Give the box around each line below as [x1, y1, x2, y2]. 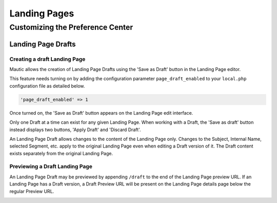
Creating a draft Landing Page [9, 56, 86, 63]
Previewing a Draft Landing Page [9, 163, 92, 170]
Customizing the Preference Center [9, 23, 133, 32]
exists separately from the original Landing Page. [9, 150, 113, 156]
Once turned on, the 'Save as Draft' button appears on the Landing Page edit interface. [9, 109, 193, 116]
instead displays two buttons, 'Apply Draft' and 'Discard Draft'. [9, 126, 141, 133]
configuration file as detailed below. [9, 83, 85, 89]
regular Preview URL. [9, 188, 54, 194]
